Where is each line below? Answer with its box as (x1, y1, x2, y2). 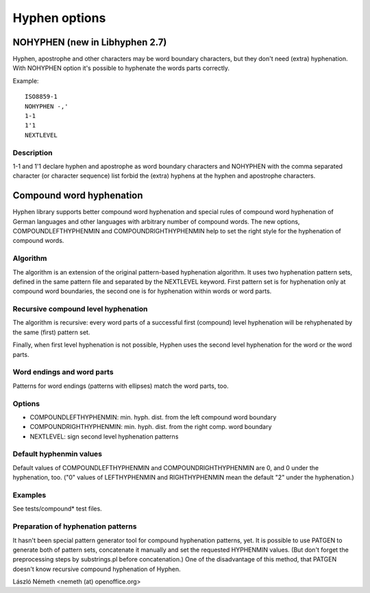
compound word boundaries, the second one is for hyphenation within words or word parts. (12, 287, 272, 295)
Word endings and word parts (12, 367, 114, 377)
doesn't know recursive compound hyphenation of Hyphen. (12, 565, 181, 573)
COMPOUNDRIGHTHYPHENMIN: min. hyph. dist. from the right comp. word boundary (29, 423, 272, 431)
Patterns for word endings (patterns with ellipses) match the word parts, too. (12, 382, 229, 390)
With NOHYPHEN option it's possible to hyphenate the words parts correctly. (12, 64, 230, 72)
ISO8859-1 (25, 93, 58, 101)
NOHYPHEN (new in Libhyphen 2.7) (12, 36, 167, 48)
